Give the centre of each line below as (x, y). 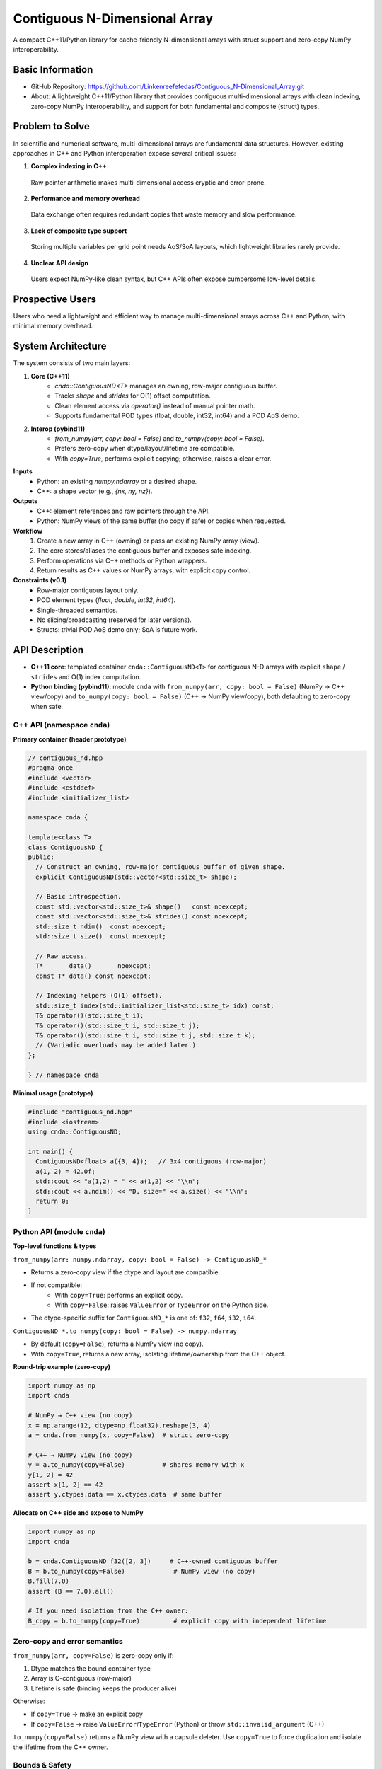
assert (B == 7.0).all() (71, 1591)
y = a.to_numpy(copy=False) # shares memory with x (136, 1465)
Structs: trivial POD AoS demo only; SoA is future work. (117, 630)
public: (41, 857)
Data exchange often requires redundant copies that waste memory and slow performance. (164, 214)
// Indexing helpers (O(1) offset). (99, 996)
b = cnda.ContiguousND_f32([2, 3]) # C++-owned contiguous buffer (153, 1561)
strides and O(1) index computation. (86, 676)
